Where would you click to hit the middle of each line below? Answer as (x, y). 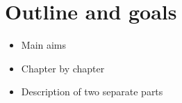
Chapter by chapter (63, 68)
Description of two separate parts (92, 92)
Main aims (44, 45)
